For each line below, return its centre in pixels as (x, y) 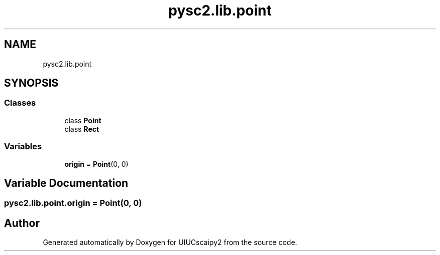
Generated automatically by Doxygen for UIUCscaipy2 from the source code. (170, 242)
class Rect (82, 129)
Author (22, 223)
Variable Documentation (66, 183)
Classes (20, 103)
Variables (23, 147)
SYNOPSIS (31, 83)
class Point (83, 120)
